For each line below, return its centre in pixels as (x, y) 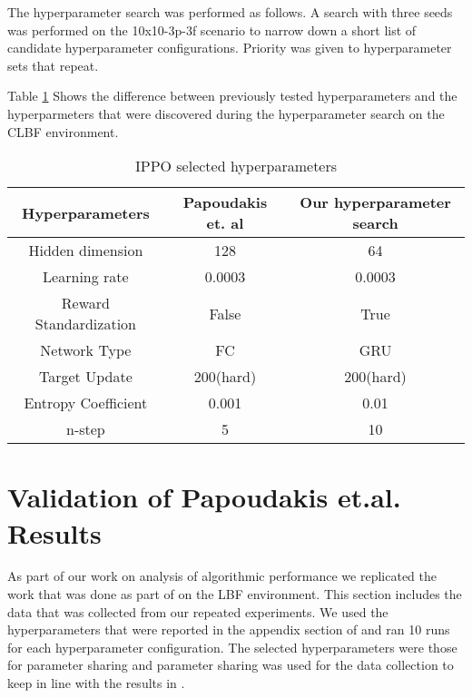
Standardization (85, 324)
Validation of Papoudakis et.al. (204, 497)
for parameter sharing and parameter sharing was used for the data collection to (231, 665)
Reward (85, 303)
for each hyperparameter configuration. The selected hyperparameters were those (232, 647)
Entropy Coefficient (86, 403)
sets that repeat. (53, 65)
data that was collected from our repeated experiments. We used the (198, 611)
